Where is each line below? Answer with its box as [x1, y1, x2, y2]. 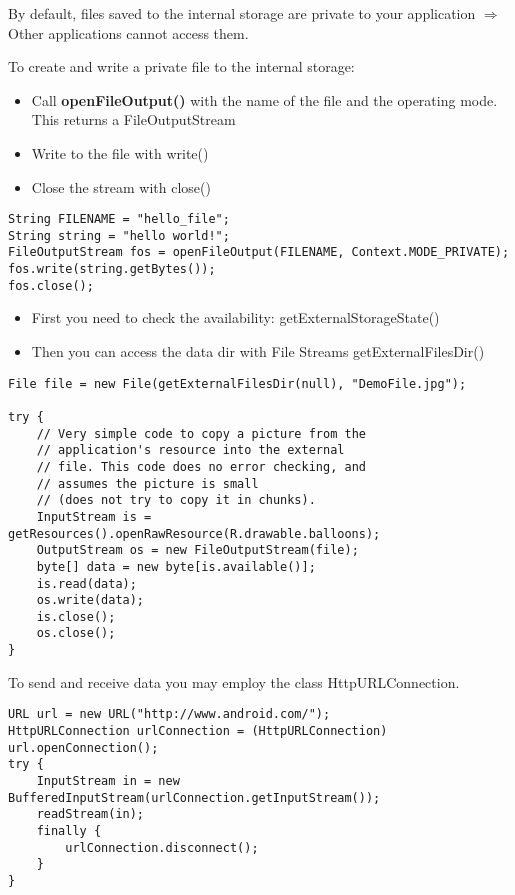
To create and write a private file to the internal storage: [8, 56, 355, 77]
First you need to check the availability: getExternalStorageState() [31, 307, 440, 328]
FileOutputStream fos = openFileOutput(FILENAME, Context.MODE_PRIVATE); [8, 245, 510, 260]
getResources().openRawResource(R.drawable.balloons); [8, 526, 381, 541]
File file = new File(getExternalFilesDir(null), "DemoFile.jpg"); [8, 376, 467, 391]
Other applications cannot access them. [8, 22, 249, 43]
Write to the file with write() [31, 142, 209, 163]
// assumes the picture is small [36, 476, 259, 491]
